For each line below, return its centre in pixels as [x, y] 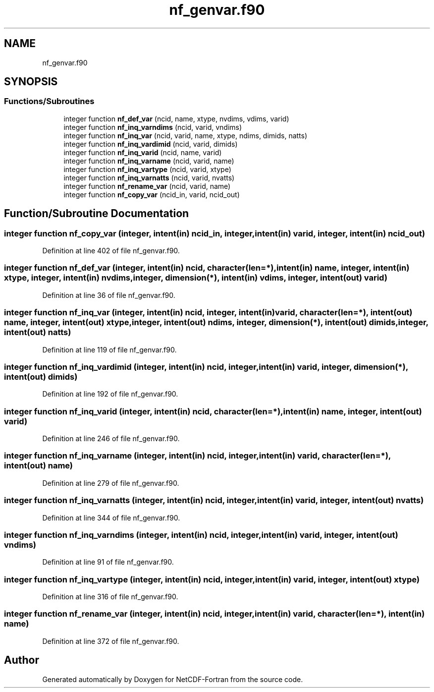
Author [22, 660]
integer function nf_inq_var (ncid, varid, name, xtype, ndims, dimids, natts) [186, 135]
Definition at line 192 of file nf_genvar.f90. [110, 394]
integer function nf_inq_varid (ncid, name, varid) [143, 152]
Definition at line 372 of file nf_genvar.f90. [111, 641]
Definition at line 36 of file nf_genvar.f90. [109, 295]
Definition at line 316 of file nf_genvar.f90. [110, 597]
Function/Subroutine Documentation [97, 214]
